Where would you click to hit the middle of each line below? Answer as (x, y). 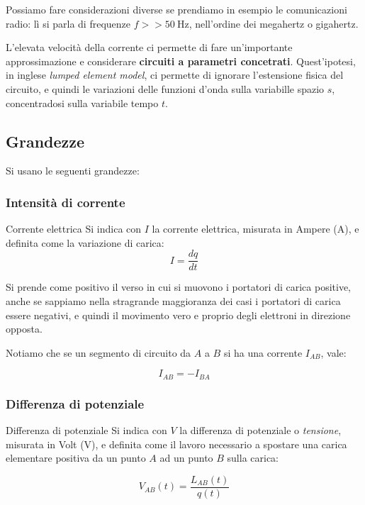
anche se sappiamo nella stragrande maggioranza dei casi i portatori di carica (173, 301)
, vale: (333, 352)
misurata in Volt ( (45, 444)
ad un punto (186, 458)
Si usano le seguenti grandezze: (73, 171)
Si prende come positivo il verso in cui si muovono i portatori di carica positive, (179, 287)
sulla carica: (253, 458)
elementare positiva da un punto (76, 458)
